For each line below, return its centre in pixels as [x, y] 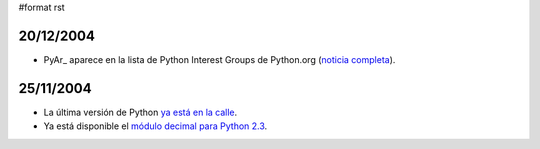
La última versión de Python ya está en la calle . [140, 112]
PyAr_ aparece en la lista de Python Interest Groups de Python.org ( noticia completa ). [219, 59]
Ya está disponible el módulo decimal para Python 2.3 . [155, 126]
